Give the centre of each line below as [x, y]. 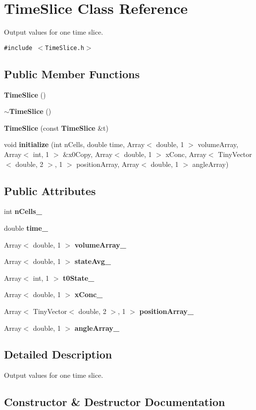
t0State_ [79, 278]
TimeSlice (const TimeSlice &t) [56, 128]
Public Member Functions [72, 74]
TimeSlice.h [65, 48]
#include [18, 48]
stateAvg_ [93, 261]
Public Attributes [50, 190]
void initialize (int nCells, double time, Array [75, 144]
